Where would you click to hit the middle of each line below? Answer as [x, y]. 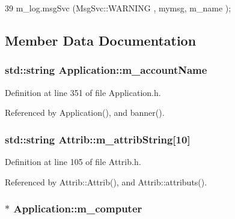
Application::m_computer [78, 208]
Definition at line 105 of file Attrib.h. [73, 161]
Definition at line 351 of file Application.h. [83, 92]
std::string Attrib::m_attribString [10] [98, 139]
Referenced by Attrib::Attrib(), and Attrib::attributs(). [106, 181]
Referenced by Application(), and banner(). [85, 112]
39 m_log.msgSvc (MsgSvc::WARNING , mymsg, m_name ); [118, 8]
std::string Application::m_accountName [106, 70]
